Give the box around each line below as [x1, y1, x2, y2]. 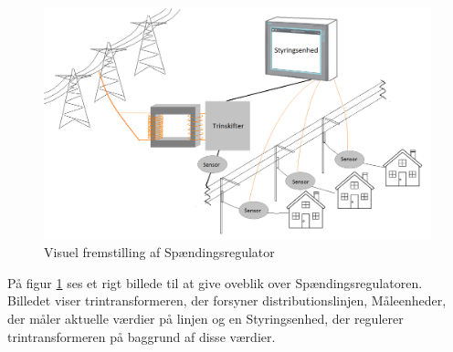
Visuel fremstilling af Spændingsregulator [44, 243, 275, 262]
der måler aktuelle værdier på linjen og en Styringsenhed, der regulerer [7, 309, 404, 328]
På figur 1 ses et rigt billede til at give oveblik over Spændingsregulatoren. [7, 273, 423, 292]
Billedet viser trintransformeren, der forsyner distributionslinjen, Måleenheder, [7, 291, 447, 310]
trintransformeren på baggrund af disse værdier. [7, 326, 276, 346]
